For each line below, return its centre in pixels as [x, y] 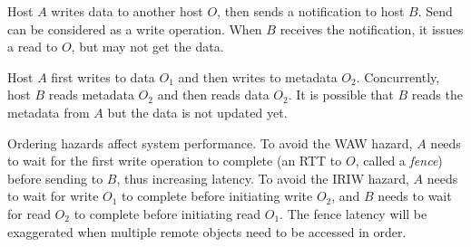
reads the [437, 95]
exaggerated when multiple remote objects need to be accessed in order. [207, 231]
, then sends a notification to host [311, 11]
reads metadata [91, 95]
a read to [33, 47]
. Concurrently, [398, 76]
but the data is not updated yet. [197, 112]
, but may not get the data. [147, 47]
